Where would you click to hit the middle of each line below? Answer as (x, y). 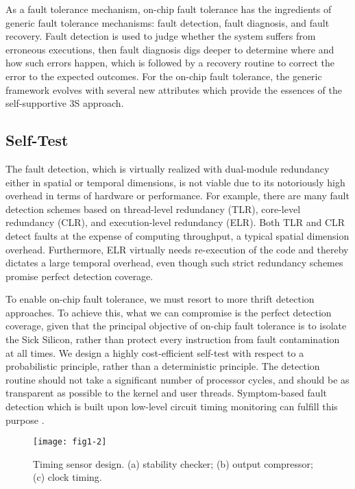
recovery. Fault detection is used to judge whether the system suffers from (161, 36)
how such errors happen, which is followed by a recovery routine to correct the (170, 63)
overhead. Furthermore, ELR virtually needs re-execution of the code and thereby (177, 249)
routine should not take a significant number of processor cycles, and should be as (177, 379)
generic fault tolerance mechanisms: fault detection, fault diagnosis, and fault (168, 22)
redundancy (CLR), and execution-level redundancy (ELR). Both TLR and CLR (175, 222)
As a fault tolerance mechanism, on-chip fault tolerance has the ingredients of (169, 9)
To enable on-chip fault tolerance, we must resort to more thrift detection (160, 299)
